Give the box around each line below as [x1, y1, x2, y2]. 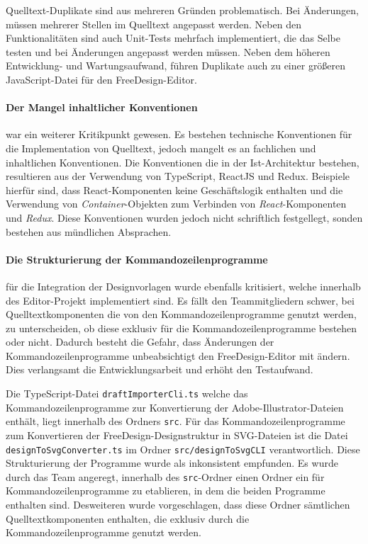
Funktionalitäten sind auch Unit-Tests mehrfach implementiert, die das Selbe [6, 30, 340, 45]
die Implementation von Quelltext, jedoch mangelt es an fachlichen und [6, 140, 316, 155]
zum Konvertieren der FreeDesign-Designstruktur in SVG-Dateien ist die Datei [6, 427, 348, 442]
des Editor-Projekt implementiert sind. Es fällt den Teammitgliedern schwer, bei [6, 293, 355, 307]
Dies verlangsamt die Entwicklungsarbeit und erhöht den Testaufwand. [6, 362, 313, 377]
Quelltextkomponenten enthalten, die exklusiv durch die [6, 511, 250, 526]
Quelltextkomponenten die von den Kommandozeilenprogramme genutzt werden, [6, 307, 357, 322]
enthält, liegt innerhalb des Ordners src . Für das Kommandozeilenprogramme [6, 414, 345, 429]
